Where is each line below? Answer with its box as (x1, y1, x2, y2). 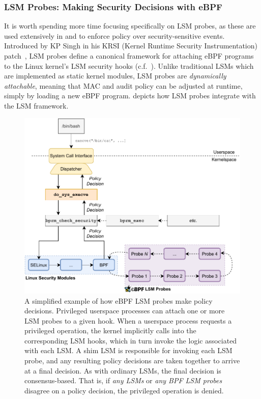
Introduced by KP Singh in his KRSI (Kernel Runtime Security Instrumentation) (4, 40, 257, 51)
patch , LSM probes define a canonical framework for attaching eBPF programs (4, 50, 254, 61)
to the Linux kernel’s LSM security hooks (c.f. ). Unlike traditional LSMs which (4, 60, 254, 71)
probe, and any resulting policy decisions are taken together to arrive (24, 355, 240, 366)
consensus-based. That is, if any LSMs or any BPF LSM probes (24, 375, 222, 386)
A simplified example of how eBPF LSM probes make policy (24, 295, 213, 306)
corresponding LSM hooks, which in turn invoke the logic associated (24, 335, 237, 345)
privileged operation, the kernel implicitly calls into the (24, 325, 196, 336)
